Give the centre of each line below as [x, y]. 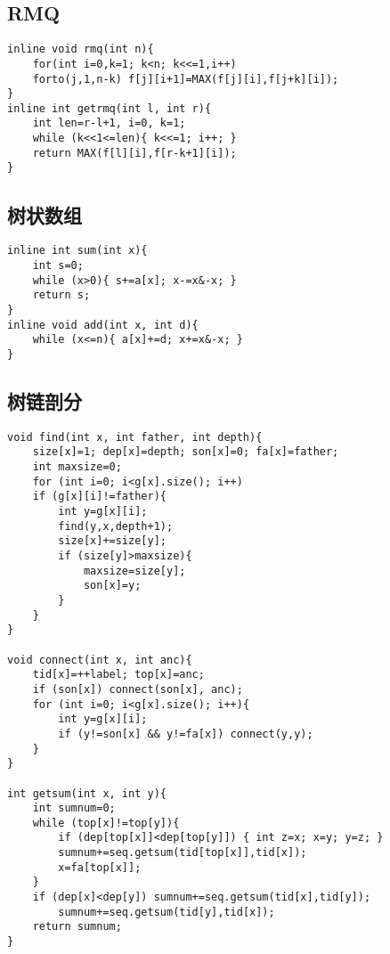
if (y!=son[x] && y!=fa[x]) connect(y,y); [186, 734]
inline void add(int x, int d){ [103, 325]
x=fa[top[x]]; [100, 867]
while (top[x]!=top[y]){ [106, 823]
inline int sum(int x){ [77, 251]
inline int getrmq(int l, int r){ [110, 108]
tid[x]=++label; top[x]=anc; [118, 675]
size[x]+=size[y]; [112, 541]
